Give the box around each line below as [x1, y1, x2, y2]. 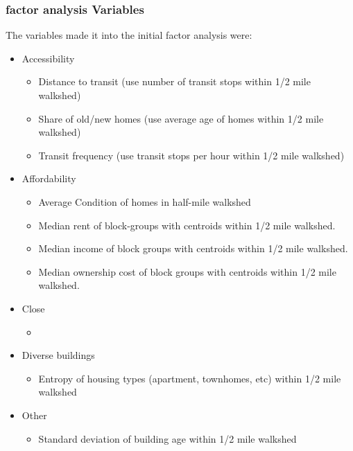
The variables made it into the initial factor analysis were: [6, 28, 252, 42]
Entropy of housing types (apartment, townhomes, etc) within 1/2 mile [38, 371, 341, 385]
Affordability [21, 171, 76, 186]
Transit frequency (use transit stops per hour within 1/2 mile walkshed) [38, 148, 345, 162]
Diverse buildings [21, 348, 95, 362]
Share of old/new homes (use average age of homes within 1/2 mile [38, 111, 324, 125]
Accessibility [21, 51, 75, 65]
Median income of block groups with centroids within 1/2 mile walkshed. [38, 241, 348, 256]
